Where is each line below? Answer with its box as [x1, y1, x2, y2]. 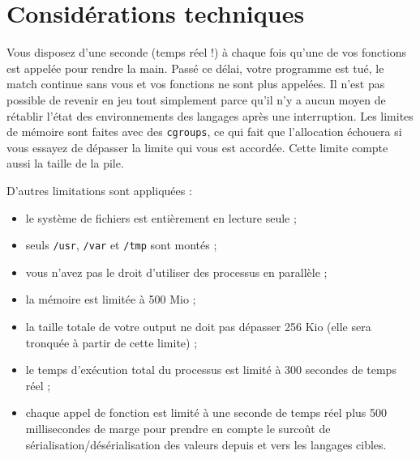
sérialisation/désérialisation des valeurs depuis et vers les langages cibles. [25, 436, 387, 453]
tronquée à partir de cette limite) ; [25, 334, 198, 351]
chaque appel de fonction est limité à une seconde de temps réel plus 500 [25, 404, 387, 421]
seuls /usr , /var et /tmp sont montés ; [25, 236, 217, 253]
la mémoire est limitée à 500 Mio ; [25, 291, 196, 308]
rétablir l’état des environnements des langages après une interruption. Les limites [6, 107, 414, 124]
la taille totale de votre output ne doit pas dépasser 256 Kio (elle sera [25, 317, 371, 334]
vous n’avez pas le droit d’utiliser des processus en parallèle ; [25, 263, 328, 280]
